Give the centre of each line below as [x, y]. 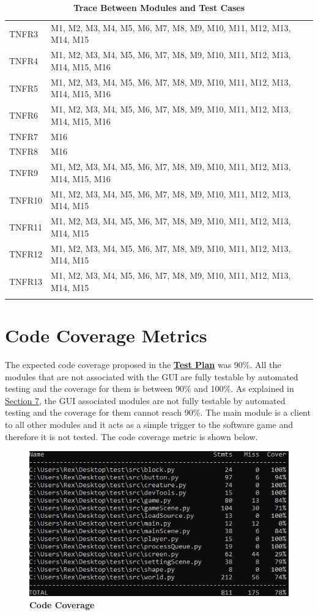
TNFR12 [26, 254]
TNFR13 [26, 281]
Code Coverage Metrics [106, 335]
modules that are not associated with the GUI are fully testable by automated [152, 376]
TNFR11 [26, 226]
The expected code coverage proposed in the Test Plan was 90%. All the [143, 365]
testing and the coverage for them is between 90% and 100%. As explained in [150, 389]
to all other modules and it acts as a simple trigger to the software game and [149, 425]
